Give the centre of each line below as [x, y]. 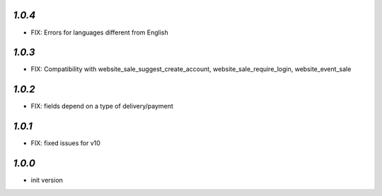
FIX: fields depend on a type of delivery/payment [102, 106]
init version [47, 180]
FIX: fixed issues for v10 [65, 143]
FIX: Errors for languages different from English [100, 32]
